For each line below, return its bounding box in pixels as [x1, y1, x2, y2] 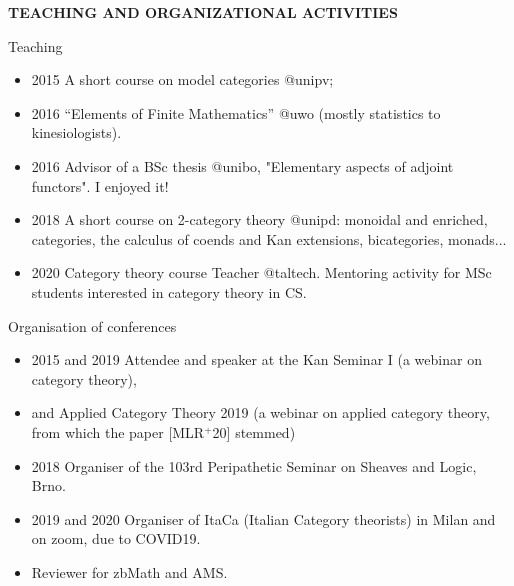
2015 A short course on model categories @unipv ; [31, 69, 334, 90]
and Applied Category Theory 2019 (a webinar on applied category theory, [31, 402, 490, 423]
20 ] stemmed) [212, 421, 296, 442]
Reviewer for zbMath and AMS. [31, 561, 228, 582]
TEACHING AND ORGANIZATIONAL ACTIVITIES [8, 2, 398, 22]
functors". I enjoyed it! [31, 175, 169, 196]
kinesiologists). [31, 122, 122, 143]
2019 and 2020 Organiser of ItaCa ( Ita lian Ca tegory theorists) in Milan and [31, 508, 496, 529]
